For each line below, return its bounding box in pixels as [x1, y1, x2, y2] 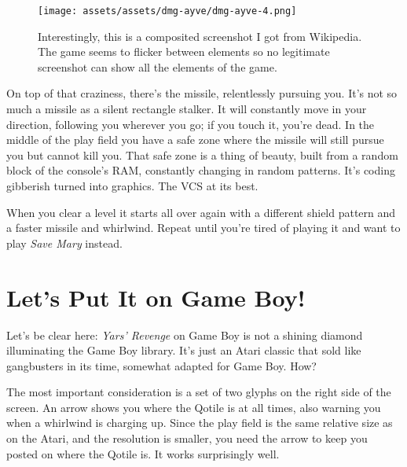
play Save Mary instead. [6, 234, 123, 251]
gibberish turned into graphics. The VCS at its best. [6, 178, 258, 193]
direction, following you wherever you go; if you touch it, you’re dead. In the [6, 116, 375, 132]
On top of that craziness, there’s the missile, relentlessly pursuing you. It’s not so [6, 85, 398, 101]
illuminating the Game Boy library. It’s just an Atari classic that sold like [6, 342, 361, 359]
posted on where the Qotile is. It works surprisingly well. [6, 445, 280, 461]
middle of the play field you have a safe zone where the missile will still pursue [6, 131, 384, 148]
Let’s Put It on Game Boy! [6, 281, 306, 313]
